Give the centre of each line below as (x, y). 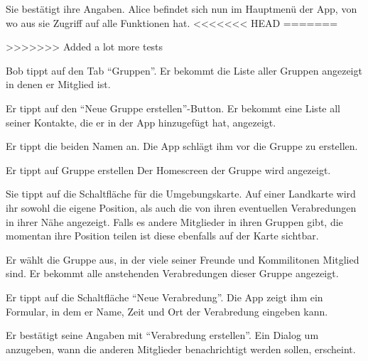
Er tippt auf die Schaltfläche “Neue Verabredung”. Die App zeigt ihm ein (164, 297)
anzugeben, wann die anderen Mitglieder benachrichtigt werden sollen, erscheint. (181, 349)
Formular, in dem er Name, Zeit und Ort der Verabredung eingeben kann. (167, 311)
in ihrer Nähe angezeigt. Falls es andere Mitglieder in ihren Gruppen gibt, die (174, 221)
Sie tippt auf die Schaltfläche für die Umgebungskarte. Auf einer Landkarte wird (181, 194)
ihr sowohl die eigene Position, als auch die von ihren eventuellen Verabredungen (181, 207)
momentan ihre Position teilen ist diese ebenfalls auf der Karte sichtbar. (162, 236)
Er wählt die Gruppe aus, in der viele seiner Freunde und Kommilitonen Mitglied (183, 259)
